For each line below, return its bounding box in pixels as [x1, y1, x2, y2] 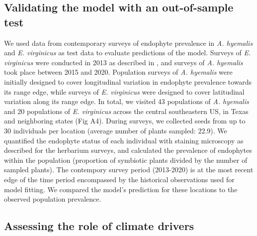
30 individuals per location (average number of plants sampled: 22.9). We [4, 125, 227, 135]
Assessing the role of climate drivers [4, 218, 194, 234]
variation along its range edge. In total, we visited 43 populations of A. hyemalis [4, 96, 249, 107]
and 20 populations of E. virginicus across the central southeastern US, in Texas [4, 106, 249, 116]
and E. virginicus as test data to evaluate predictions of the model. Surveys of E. [4, 47, 251, 58]
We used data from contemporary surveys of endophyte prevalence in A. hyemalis [4, 37, 253, 48]
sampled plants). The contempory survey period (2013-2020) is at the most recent [4, 164, 254, 175]
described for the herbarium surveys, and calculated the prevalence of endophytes [4, 145, 252, 155]
